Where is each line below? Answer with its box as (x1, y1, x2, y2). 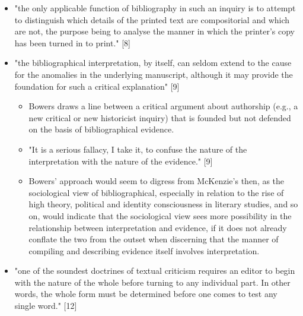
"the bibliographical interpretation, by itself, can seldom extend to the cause (14, 56, 292, 69)
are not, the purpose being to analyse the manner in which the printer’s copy (14, 25, 295, 37)
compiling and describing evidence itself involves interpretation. (28, 244, 260, 257)
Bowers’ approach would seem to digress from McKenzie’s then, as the (28, 175, 285, 187)
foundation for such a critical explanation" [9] (14, 80, 180, 92)
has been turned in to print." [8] (14, 36, 130, 49)
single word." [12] (14, 299, 77, 312)
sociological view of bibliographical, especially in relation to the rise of (28, 186, 284, 198)
